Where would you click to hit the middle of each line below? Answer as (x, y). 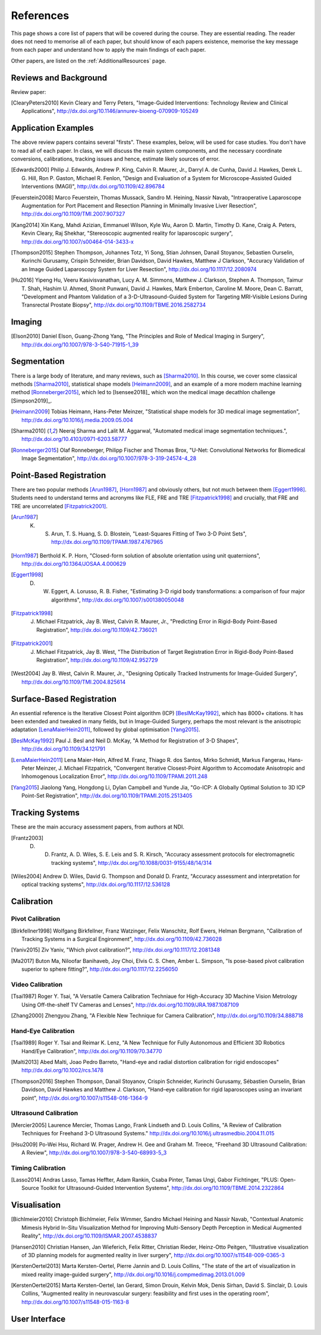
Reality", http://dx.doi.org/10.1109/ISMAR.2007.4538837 (89, 1236)
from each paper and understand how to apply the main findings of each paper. (108, 50)
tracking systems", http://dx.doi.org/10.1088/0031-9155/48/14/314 (132, 862)
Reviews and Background (59, 78)
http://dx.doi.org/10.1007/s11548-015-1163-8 (75, 1302)
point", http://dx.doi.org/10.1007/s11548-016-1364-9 (85, 1098)
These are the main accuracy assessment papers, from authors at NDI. (97, 827)
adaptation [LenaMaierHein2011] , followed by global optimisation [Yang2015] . (106, 730)
